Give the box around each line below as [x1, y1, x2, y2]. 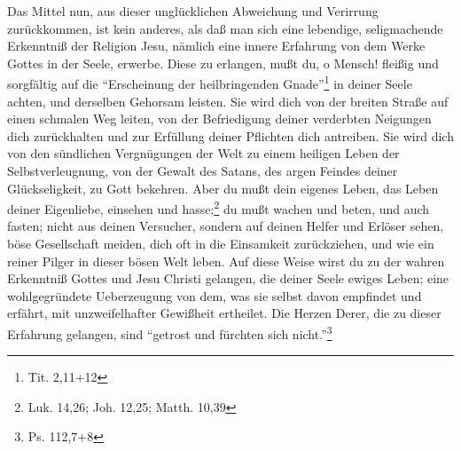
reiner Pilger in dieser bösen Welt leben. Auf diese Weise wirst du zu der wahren [7, 251, 445, 270]
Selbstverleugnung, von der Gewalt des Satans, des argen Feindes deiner [7, 162, 398, 179]
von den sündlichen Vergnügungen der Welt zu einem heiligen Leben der [7, 144, 400, 162]
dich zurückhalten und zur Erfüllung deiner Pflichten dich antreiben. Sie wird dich [7, 126, 454, 145]
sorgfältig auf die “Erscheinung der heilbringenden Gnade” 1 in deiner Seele [7, 72, 412, 93]
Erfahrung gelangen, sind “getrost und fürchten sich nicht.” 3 [7, 322, 332, 343]
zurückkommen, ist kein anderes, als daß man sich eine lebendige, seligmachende [7, 19, 443, 37]
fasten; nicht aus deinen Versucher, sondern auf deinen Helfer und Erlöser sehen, [7, 217, 444, 235]
